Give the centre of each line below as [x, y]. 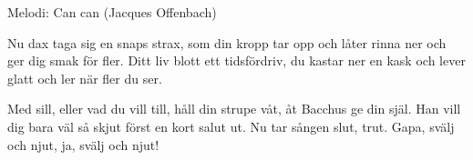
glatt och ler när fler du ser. [85, 78]
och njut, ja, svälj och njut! [83, 144]
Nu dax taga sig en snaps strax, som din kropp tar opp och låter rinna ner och [227, 42]
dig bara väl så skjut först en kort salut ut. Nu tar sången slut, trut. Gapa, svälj [231, 126]
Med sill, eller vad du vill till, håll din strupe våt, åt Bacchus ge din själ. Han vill [234, 109]
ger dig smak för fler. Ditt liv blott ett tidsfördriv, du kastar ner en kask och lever [236, 60]
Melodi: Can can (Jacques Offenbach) [112, 12]
